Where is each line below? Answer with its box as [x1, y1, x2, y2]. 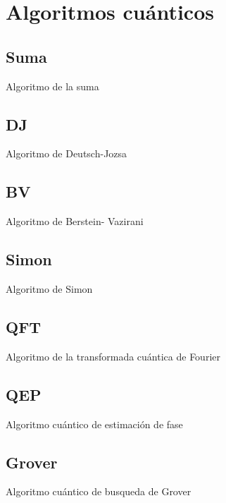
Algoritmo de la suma [6, 78, 99, 93]
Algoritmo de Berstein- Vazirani [6, 214, 144, 229]
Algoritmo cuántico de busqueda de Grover [6, 484, 192, 499]
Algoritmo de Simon [6, 281, 93, 296]
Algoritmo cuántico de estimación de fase [6, 416, 183, 431]
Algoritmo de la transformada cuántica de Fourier [6, 349, 220, 363]
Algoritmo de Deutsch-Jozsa [6, 146, 127, 161]
